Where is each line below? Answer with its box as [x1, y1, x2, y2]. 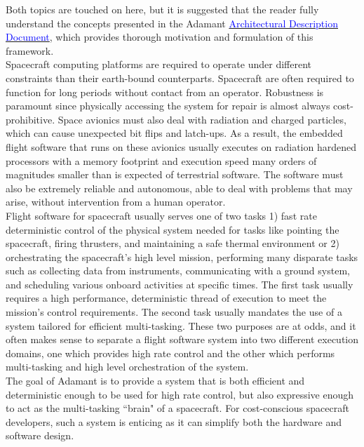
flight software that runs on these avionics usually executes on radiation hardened [6, 139, 356, 154]
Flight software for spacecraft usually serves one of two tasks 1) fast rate [6, 208, 317, 222]
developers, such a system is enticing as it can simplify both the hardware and [6, 414, 342, 429]
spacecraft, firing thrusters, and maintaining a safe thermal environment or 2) [6, 236, 339, 251]
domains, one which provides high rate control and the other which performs [6, 345, 335, 360]
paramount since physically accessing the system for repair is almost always [6, 98, 330, 113]
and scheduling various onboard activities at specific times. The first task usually [6, 276, 353, 291]
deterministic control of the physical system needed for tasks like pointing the [6, 222, 339, 236]
